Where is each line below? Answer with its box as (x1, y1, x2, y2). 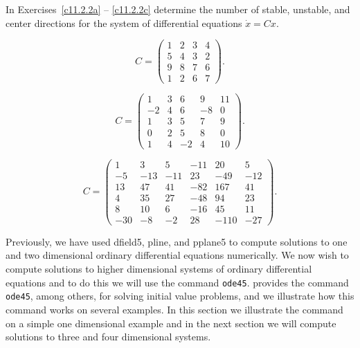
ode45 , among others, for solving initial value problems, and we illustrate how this (6, 289, 354, 303)
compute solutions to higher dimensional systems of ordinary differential (6, 262, 312, 276)
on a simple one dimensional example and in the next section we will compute (6, 315, 336, 330)
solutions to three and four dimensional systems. (6, 329, 211, 344)
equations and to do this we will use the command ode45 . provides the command (6, 275, 349, 289)
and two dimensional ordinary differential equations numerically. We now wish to (6, 248, 349, 262)
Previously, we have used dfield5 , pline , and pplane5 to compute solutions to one (6, 234, 348, 248)
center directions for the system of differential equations (6, 15, 242, 30)
